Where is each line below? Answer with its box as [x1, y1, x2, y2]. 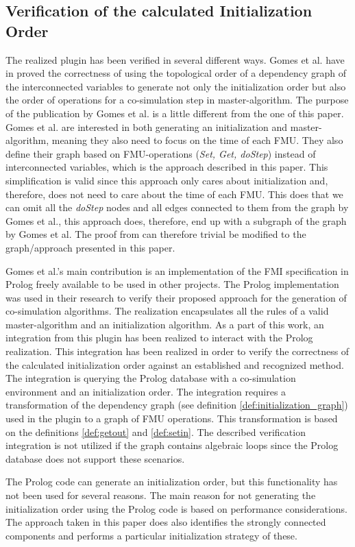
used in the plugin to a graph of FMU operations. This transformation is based [5, 411, 338, 426]
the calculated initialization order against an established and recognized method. [5, 357, 344, 372]
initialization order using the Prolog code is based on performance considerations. [5, 501, 348, 515]
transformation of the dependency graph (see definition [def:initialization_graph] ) [5, 398, 348, 412]
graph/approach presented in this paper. [5, 240, 175, 254]
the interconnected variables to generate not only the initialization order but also [5, 79, 346, 93]
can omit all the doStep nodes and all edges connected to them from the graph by [5, 200, 349, 215]
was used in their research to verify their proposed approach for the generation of [5, 290, 347, 304]
